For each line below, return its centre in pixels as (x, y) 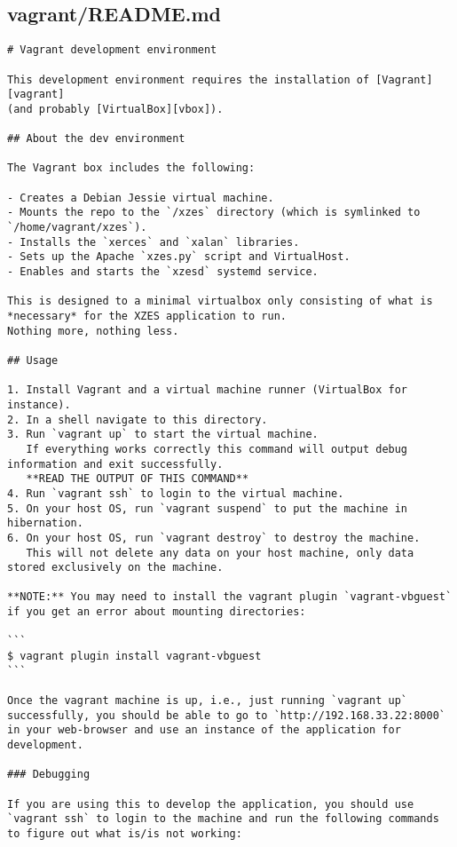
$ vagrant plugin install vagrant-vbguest (134, 657)
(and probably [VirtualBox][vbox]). (115, 109)
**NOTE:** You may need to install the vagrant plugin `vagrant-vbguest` (230, 597)
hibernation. (45, 523)
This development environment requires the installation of (189, 79)
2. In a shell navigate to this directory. (138, 420)
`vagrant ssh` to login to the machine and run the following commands (223, 819)
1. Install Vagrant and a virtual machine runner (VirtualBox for (208, 390)
